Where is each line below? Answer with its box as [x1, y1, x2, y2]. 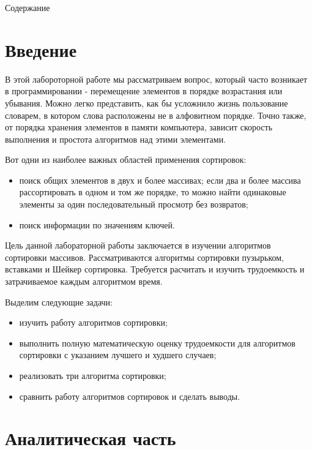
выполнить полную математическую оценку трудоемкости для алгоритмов [19, 336, 295, 349]
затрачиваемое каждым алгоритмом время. [5, 275, 163, 288]
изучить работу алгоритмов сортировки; [19, 316, 168, 329]
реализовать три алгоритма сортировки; [19, 369, 166, 381]
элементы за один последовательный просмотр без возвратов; [19, 198, 248, 211]
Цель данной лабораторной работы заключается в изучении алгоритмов [5, 239, 271, 252]
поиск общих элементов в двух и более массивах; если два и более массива [19, 173, 301, 186]
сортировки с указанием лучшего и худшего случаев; [19, 348, 217, 361]
